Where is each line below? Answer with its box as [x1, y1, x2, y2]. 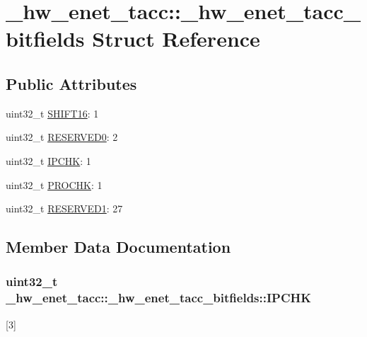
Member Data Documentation [6, 236, 231, 258]
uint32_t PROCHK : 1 [6, 177, 103, 192]
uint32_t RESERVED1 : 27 [6, 201, 123, 216]
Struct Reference [92, 24, 260, 53]
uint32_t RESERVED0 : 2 [6, 130, 118, 144]
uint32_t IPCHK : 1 [6, 153, 91, 168]
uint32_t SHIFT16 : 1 [6, 105, 99, 120]
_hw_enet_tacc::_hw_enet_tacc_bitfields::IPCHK [6, 289, 312, 307]
